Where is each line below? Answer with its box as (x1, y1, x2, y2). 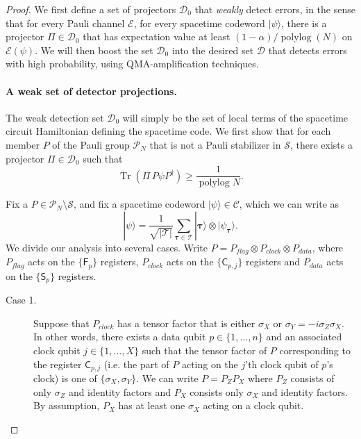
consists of (290, 370, 335, 385)
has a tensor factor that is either (117, 315, 255, 330)
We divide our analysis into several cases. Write (6, 240, 208, 254)
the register (33, 356, 82, 371)
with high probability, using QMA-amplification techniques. (6, 56, 259, 71)
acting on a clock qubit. (203, 398, 304, 413)
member (6, 137, 40, 151)
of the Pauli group (52, 137, 130, 151)
